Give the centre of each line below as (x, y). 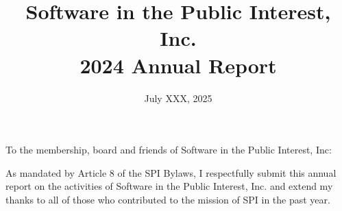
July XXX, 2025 (178, 98)
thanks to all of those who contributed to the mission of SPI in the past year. (168, 199)
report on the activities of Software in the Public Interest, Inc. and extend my (169, 186)
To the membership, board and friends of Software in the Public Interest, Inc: (169, 150)
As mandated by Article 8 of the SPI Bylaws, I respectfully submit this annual (171, 172)
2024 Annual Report (178, 65)
